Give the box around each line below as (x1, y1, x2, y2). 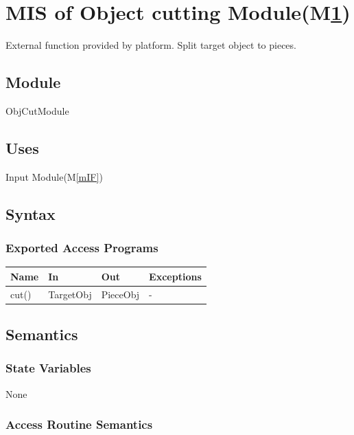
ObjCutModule (5, 103, 69, 118)
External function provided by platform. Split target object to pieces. (5, 38, 296, 52)
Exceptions (149, 269, 202, 283)
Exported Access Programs (5, 239, 158, 256)
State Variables (5, 359, 91, 377)
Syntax (5, 203, 56, 224)
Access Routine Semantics (5, 416, 153, 433)
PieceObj (101, 287, 140, 301)
